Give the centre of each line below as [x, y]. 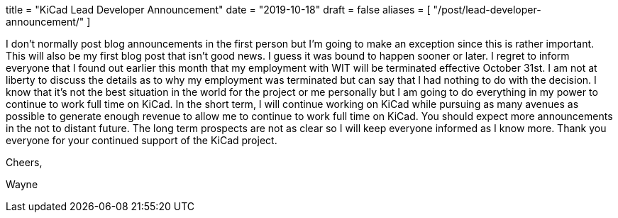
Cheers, [24, 162]
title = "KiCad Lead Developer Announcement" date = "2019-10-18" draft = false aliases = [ [218, 10]
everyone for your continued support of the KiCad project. [142, 140]
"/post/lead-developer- [487, 10]
